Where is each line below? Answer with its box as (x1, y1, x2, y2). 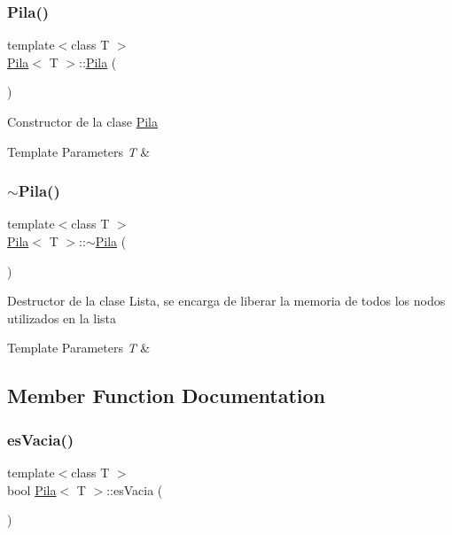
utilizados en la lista (7, 308, 117, 327)
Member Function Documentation (7, 382, 326, 409)
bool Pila (7, 480, 57, 499)
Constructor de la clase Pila (7, 112, 158, 130)
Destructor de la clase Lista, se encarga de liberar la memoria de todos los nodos (7, 291, 446, 310)
